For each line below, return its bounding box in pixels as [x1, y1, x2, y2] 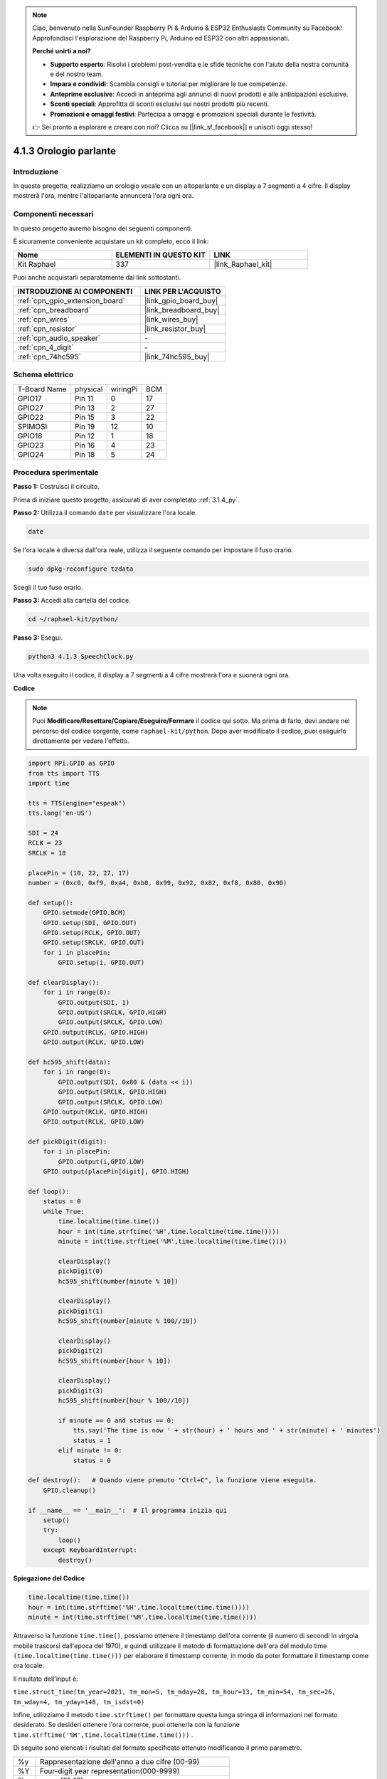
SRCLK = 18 [28, 849, 66, 857]
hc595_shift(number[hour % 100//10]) [58, 1397, 190, 1405]
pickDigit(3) [58, 1386, 104, 1395]
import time [28, 779, 70, 788]
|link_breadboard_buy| [144, 305, 220, 315]
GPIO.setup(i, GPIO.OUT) [58, 959, 145, 967]
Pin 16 [75, 440, 95, 450]
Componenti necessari [13, 209, 94, 219]
